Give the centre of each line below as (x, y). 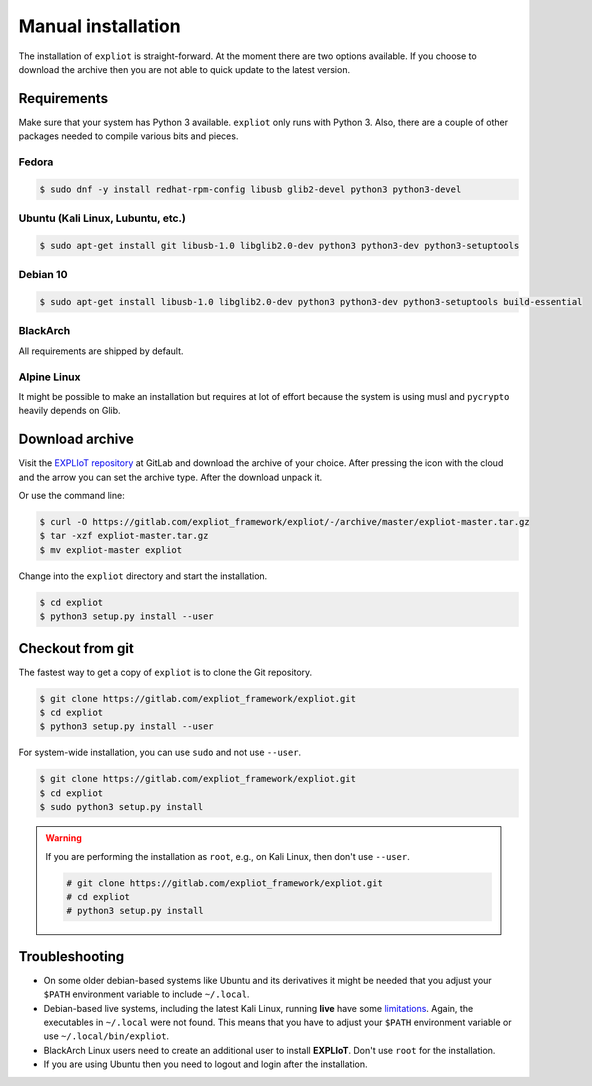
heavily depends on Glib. (69, 411)
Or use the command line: (71, 496)
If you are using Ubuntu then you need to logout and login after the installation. (205, 1064)
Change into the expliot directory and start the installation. (143, 576)
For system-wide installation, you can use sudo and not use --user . (160, 752)
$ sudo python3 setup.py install (121, 807)
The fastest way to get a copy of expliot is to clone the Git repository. (165, 672)
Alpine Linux (49, 377)
